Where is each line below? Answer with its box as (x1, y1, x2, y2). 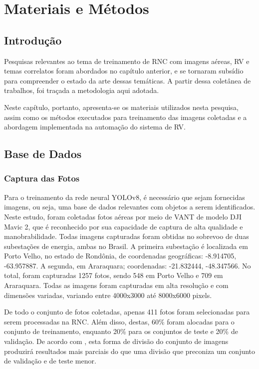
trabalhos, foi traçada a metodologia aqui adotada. (4, 85, 159, 95)
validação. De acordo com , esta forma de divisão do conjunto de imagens (4, 336, 229, 346)
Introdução (4, 32, 62, 47)
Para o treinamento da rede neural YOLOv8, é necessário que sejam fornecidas (4, 191, 245, 202)
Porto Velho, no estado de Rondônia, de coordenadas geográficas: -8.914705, (4, 250, 237, 261)
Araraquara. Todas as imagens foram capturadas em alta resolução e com (4, 280, 229, 290)
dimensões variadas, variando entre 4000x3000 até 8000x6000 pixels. (4, 289, 212, 300)
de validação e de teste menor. (4, 355, 96, 366)
